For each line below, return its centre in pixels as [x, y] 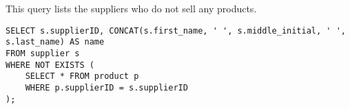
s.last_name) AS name [55, 42]
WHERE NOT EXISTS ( [50, 65]
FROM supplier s [43, 53]
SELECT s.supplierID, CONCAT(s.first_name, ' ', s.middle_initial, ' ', [176, 31]
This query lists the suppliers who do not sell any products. [131, 8]
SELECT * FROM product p [82, 76]
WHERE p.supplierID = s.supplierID [106, 87]
